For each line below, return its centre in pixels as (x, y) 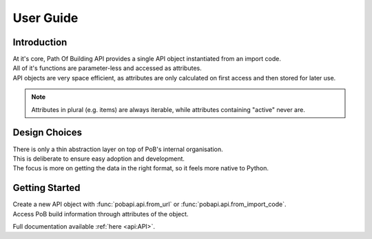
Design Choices (48, 133)
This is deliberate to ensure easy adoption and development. (99, 159)
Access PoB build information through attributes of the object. (101, 214)
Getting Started (46, 188)
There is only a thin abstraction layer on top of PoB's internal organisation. (118, 149)
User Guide (45, 18)
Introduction (40, 42)
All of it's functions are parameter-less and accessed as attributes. (107, 68)
